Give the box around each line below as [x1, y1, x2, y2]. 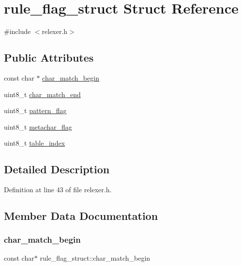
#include [4, 26, 31, 36]
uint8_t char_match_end [4, 89, 81, 99]
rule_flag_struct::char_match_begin [40, 252, 151, 263]
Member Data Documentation [4, 208, 158, 223]
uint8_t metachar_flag [4, 121, 72, 132]
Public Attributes [4, 50, 94, 65]
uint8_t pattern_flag [4, 105, 67, 116]
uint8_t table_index [4, 138, 65, 148]
